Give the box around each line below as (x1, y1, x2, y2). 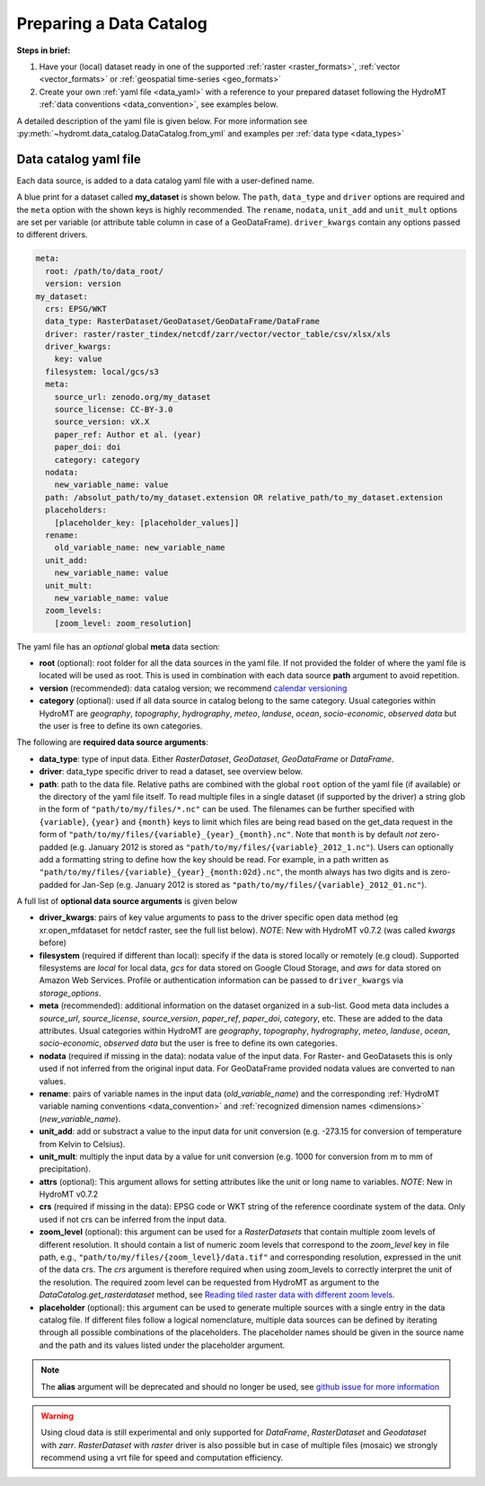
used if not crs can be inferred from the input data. (39, 1214, 227, 1225)
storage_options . (39, 987, 101, 998)
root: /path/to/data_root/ (45, 266, 164, 276)
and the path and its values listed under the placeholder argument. (39, 1340, 286, 1350)
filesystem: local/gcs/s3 (45, 367, 159, 376)
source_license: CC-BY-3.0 (54, 404, 174, 415)
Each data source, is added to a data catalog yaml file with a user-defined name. (16, 175, 314, 186)
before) (39, 937, 67, 948)
